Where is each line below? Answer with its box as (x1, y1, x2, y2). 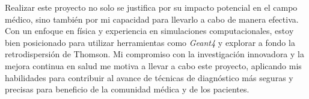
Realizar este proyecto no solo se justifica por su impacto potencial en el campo (5, 1, 298, 13)
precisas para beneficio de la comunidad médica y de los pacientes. (5, 83, 249, 95)
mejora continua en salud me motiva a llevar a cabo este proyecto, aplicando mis (5, 59, 302, 72)
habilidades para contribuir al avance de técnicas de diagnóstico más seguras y (5, 71, 293, 83)
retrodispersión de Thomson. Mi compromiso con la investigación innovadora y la (5, 48, 304, 60)
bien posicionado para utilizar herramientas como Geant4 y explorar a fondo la (5, 36, 295, 48)
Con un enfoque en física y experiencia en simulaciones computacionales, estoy (5, 24, 294, 37)
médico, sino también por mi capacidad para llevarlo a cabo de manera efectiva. (5, 13, 299, 25)
